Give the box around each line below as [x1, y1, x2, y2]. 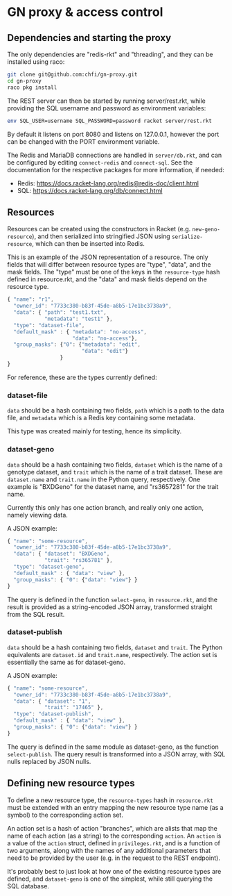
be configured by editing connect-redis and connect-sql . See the [7, 158, 193, 167]
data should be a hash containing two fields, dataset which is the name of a [7, 460, 223, 469]
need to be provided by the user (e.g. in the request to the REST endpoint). [7, 854, 220, 862]
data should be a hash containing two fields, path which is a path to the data [7, 406, 224, 415]
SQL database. [7, 881, 50, 890]
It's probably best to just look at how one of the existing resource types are [7, 867, 222, 875]
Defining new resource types [7, 777, 135, 789]
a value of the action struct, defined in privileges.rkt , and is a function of [7, 838, 220, 847]
